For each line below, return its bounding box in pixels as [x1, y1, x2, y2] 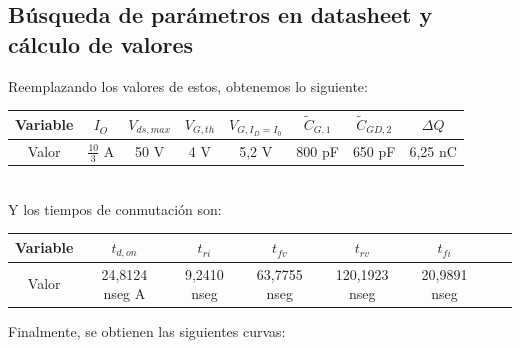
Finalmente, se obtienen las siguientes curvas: [8, 321, 286, 342]
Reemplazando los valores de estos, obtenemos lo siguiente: [8, 75, 368, 96]
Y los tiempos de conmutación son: [8, 198, 222, 219]
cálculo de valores [8, 28, 194, 59]
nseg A [103, 283, 146, 304]
